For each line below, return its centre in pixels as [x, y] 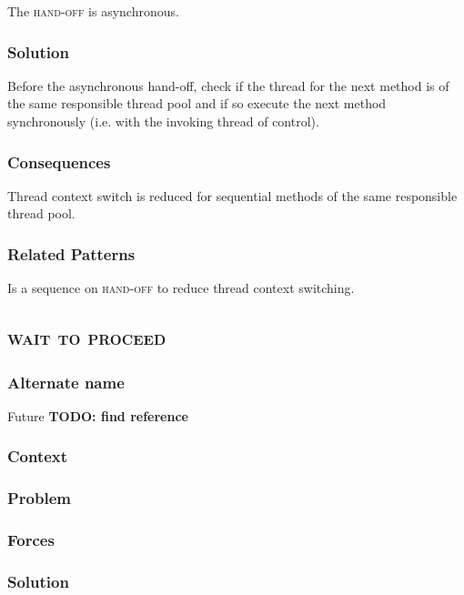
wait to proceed [87, 337]
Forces [31, 540]
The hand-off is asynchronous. [93, 11]
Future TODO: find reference [98, 415]
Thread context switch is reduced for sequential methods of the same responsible [232, 195]
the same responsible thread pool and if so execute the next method [197, 103]
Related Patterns [71, 253]
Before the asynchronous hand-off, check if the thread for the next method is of [228, 85]
